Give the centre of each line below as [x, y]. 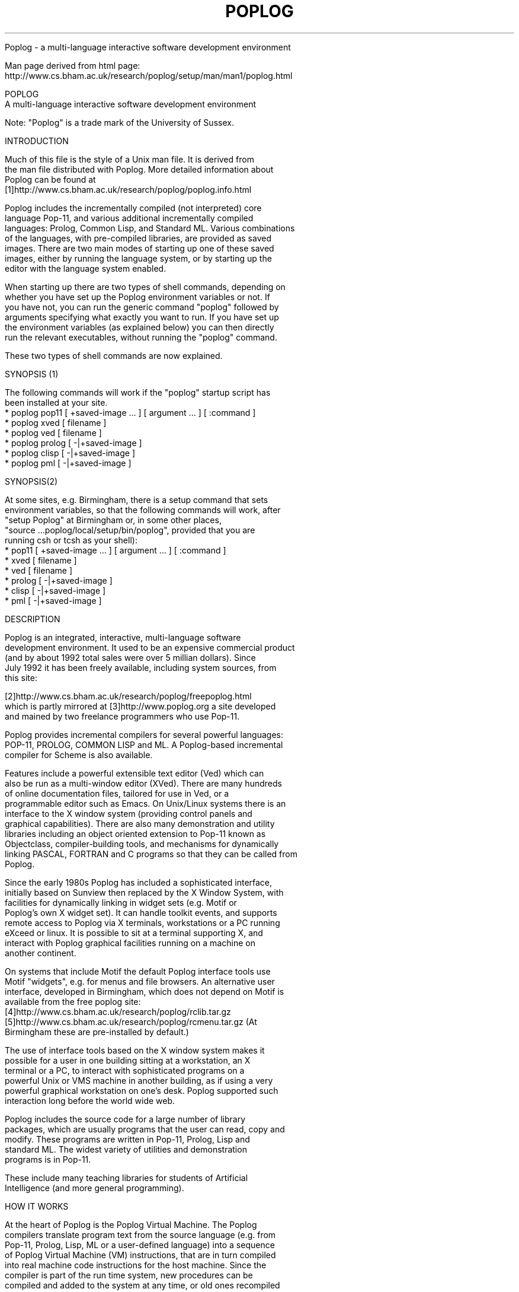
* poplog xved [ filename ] [56, 422]
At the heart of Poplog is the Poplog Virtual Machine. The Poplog [131, 1224]
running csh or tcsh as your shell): [71, 540]
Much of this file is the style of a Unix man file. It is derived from [129, 159]
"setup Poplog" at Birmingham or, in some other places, [113, 520]
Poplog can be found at [50, 179]
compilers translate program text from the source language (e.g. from [140, 1234]
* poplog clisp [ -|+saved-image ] [70, 453]
